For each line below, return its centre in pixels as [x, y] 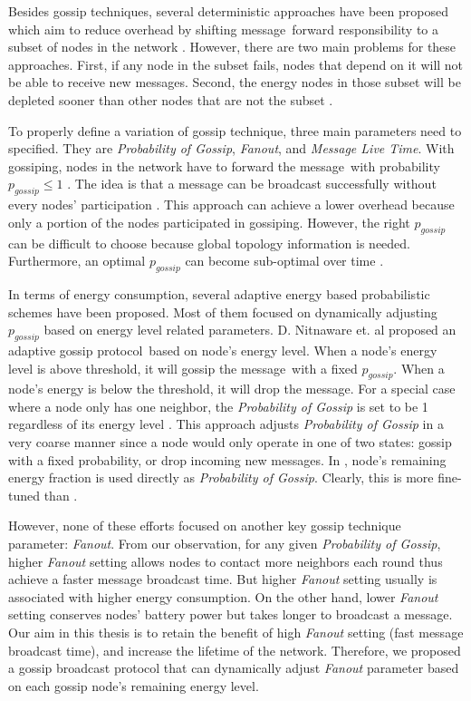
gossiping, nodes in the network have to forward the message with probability [224, 166]
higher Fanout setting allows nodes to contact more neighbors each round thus [226, 561]
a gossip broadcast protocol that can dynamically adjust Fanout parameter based [234, 668]
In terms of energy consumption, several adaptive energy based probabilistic [219, 293]
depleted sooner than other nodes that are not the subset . [171, 99]
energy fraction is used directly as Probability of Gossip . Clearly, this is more [221, 477]
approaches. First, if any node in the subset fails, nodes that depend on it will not [236, 64]
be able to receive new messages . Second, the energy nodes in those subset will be [235, 82]
